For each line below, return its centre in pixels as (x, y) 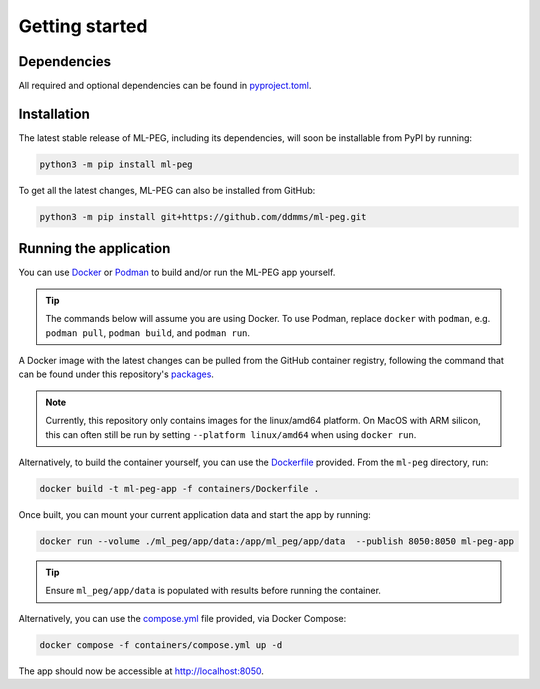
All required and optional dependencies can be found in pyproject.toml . (165, 86)
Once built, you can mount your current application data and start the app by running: (194, 514)
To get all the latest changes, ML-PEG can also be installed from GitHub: (167, 190)
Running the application (94, 248)
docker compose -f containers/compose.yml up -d (161, 644)
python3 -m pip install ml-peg (116, 164)
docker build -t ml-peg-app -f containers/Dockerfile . (179, 488)
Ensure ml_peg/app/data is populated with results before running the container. (213, 591)
